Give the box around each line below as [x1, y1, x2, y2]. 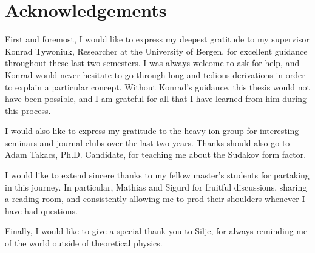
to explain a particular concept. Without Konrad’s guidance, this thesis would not [5, 80, 310, 93]
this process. [5, 104, 51, 116]
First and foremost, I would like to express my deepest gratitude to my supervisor [5, 33, 310, 46]
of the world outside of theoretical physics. [5, 237, 163, 249]
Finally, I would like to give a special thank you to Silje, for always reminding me [5, 224, 308, 237]
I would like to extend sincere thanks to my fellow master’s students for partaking [5, 169, 310, 181]
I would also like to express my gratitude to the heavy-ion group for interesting [5, 124, 299, 137]
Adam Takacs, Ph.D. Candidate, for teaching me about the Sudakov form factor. [5, 148, 307, 161]
